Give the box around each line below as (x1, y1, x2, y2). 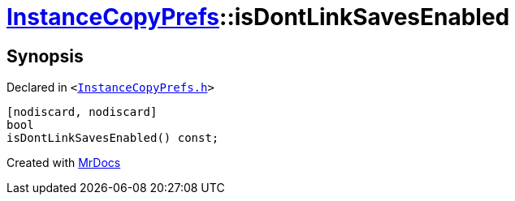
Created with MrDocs (6, 156, 121, 170)
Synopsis (6, 45, 84, 66)
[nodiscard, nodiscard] (6, 105, 158, 119)
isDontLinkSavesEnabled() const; (6, 131, 219, 145)
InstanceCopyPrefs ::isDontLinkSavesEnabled (6, 3, 510, 31)
